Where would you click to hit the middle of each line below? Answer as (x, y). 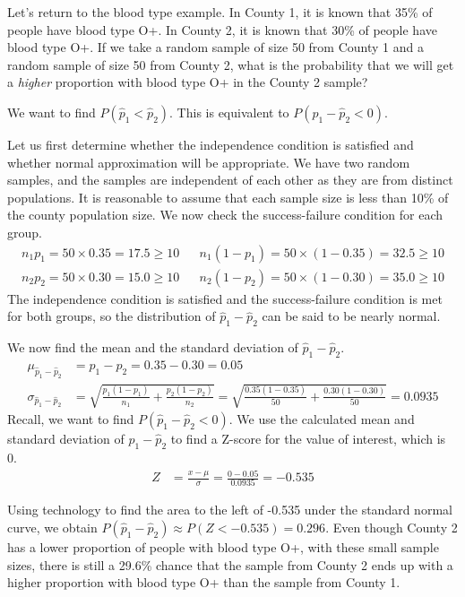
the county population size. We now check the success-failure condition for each (225, 215)
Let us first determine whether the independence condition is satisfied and (211, 144)
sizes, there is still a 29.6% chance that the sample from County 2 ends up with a (230, 564)
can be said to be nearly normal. (351, 316)
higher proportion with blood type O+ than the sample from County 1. (204, 582)
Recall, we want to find (71, 419)
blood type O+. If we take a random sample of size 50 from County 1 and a (215, 47)
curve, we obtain (52, 527)
